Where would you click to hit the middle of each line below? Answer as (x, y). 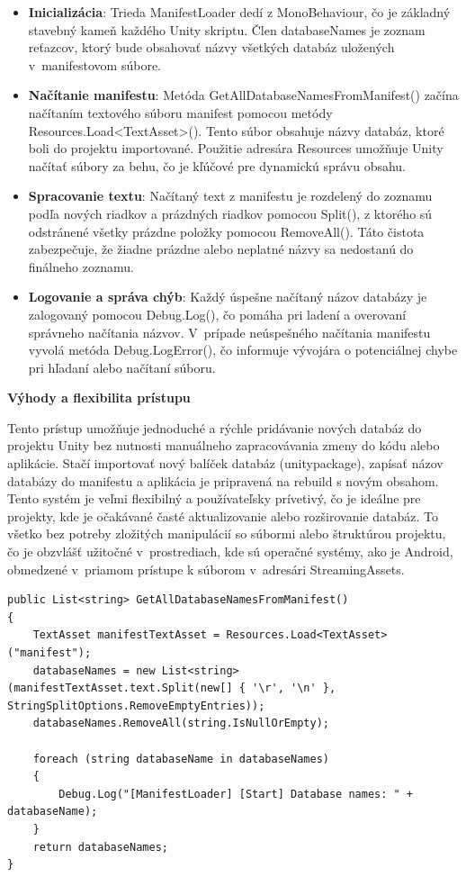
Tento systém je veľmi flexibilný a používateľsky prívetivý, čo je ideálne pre (214, 498)
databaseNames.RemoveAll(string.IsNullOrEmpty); (181, 723)
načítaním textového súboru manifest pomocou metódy (180, 112)
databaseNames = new (94, 670)
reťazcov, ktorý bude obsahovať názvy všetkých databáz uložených (211, 47)
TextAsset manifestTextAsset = (126, 635)
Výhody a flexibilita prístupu (99, 398)
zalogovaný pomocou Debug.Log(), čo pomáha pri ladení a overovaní (217, 314)
